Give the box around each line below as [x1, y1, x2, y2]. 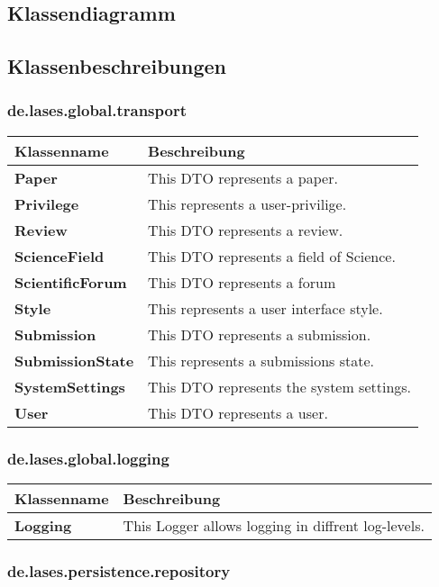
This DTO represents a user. [148, 402, 328, 423]
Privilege [14, 193, 79, 214]
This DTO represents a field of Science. [148, 245, 396, 266]
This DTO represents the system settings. [148, 375, 412, 397]
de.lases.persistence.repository [7, 559, 231, 582]
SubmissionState [14, 349, 134, 371]
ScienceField [14, 245, 105, 266]
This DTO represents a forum [148, 271, 336, 293]
